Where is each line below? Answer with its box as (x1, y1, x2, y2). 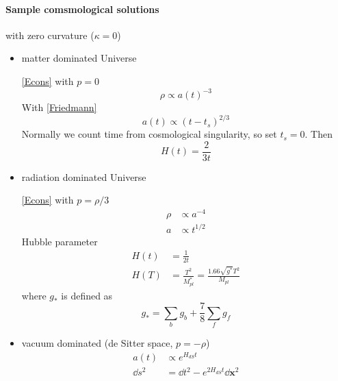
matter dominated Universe (21, 51, 137, 65)
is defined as (61, 288, 113, 302)
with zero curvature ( (5, 27, 94, 42)
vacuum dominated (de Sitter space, (21, 336, 173, 350)
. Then (304, 127, 333, 141)
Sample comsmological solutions (5, 1, 159, 16)
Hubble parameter (21, 234, 98, 248)
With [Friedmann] (21, 100, 97, 114)
